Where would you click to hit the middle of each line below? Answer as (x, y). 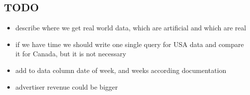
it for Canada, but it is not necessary (71, 54)
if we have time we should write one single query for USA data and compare (130, 44)
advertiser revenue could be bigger (67, 86)
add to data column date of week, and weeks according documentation (121, 70)
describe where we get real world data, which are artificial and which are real (131, 28)
